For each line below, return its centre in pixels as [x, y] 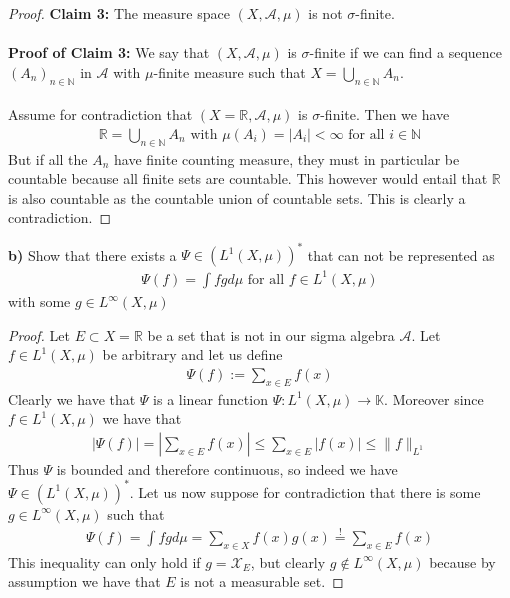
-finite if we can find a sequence [406, 52]
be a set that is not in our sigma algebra [271, 334]
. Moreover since [434, 398]
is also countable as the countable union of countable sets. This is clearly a [237, 197]
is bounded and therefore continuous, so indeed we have [227, 468]
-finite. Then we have [385, 114]
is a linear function [210, 398]
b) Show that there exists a [92, 254]
